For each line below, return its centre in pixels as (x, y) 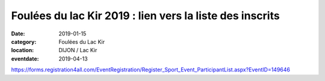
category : (24, 41)
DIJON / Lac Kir (78, 50)
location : (23, 50)
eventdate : (25, 58)
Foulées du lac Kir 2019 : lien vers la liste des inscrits (145, 16)
